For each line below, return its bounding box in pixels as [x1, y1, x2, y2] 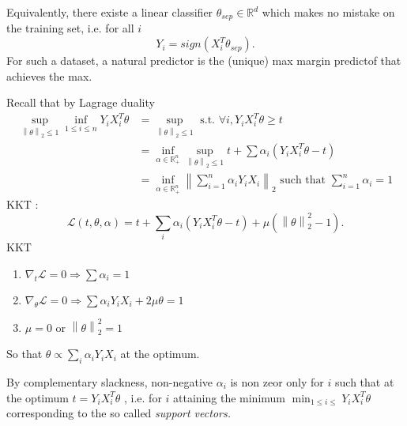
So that [6, 345, 43, 362]
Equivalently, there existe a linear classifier [6, 4, 213, 20]
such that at [335, 373, 394, 390]
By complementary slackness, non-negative [6, 373, 213, 390]
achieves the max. [6, 67, 92, 84]
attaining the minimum [173, 389, 286, 405]
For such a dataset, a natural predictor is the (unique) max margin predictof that [6, 52, 401, 69]
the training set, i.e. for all [6, 20, 134, 36]
